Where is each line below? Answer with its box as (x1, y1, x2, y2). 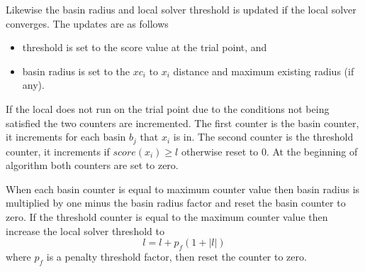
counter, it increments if (6, 143, 110, 158)
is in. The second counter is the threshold (173, 129, 354, 144)
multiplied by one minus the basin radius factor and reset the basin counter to (6, 195, 346, 210)
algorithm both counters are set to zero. (6, 158, 179, 173)
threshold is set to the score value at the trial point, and (22, 40, 267, 55)
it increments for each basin (6, 129, 126, 144)
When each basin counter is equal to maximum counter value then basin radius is (6, 181, 360, 196)
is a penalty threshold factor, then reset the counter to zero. (46, 249, 307, 263)
